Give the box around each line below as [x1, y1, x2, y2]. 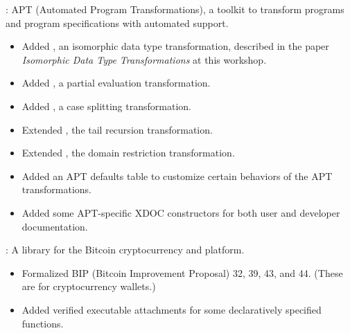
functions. [21, 316, 64, 330]
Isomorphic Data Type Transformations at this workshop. [21, 52, 267, 66]
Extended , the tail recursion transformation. [21, 122, 213, 136]
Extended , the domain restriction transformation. [21, 145, 235, 160]
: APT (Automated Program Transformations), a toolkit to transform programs [6, 2, 344, 16]
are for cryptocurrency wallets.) [21, 279, 156, 294]
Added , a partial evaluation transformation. [21, 75, 211, 90]
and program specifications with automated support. [6, 15, 229, 30]
